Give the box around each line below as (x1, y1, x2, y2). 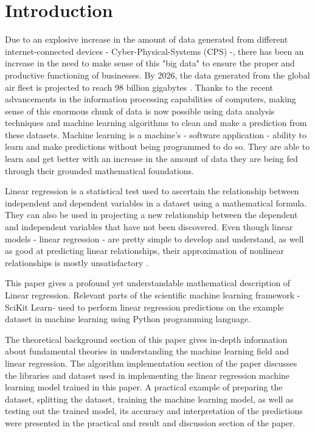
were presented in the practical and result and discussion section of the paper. (5, 416, 296, 429)
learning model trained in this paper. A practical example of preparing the (5, 381, 283, 393)
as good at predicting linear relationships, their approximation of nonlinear (5, 244, 285, 257)
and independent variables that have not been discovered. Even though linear (5, 220, 293, 233)
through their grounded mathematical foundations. (5, 164, 194, 177)
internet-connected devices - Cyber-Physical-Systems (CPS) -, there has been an (5, 44, 304, 57)
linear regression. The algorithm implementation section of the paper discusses (5, 356, 297, 369)
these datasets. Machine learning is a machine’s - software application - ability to (5, 128, 306, 141)
